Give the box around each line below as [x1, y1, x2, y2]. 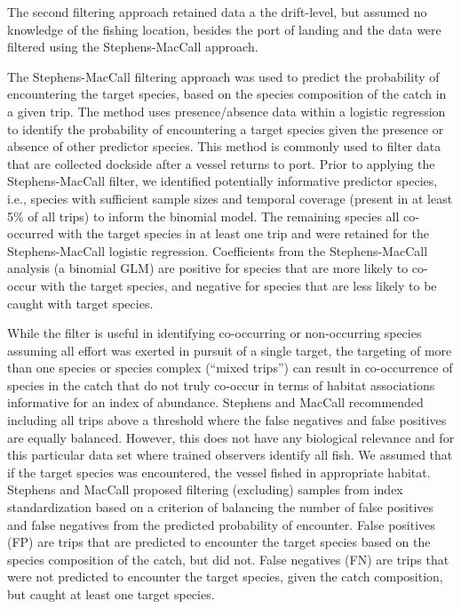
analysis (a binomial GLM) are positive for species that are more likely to [7, 259, 409, 277]
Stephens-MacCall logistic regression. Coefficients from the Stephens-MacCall [7, 241, 428, 260]
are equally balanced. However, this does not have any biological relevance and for [7, 428, 455, 446]
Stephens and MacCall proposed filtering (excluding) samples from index [7, 480, 403, 499]
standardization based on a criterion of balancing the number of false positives [7, 498, 434, 517]
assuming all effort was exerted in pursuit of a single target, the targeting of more [7, 341, 452, 359]
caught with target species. [7, 293, 154, 312]
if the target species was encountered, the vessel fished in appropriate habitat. [7, 462, 431, 481]
